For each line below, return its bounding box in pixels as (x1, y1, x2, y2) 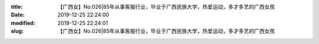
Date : (11, 12, 25, 19)
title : (11, 3, 23, 10)
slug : (11, 28, 24, 35)
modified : (11, 19, 35, 26)
